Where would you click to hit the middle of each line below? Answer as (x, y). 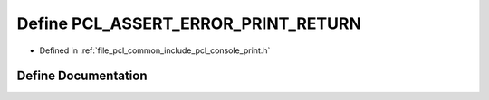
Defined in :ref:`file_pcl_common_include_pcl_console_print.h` (155, 50)
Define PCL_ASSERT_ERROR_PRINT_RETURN (189, 23)
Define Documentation (82, 76)
